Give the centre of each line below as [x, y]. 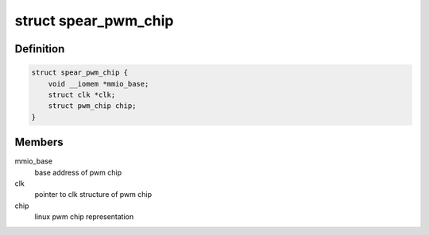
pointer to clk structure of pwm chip [93, 195]
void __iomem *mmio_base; [99, 84]
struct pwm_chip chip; [92, 106]
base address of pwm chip [78, 172]
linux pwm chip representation [84, 217]
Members [39, 143]
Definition [40, 49]
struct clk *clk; [82, 94]
